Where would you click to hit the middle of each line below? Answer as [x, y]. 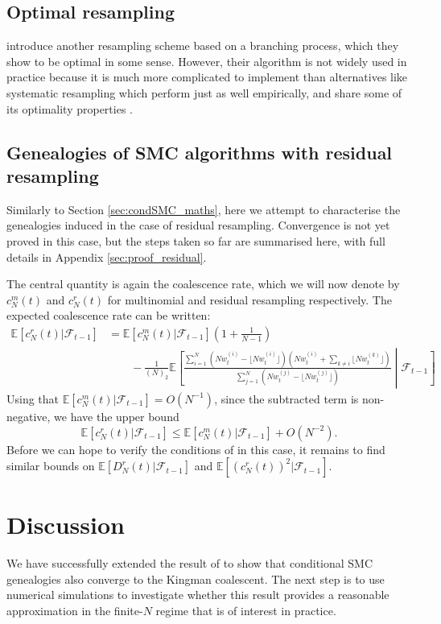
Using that [33, 398]
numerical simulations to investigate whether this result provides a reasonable [198, 595]
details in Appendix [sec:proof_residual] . [107, 256]
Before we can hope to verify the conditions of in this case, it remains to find [196, 449]
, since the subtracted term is [286, 398]
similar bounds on [51, 466]
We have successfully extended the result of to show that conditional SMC [190, 563]
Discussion [66, 525]
